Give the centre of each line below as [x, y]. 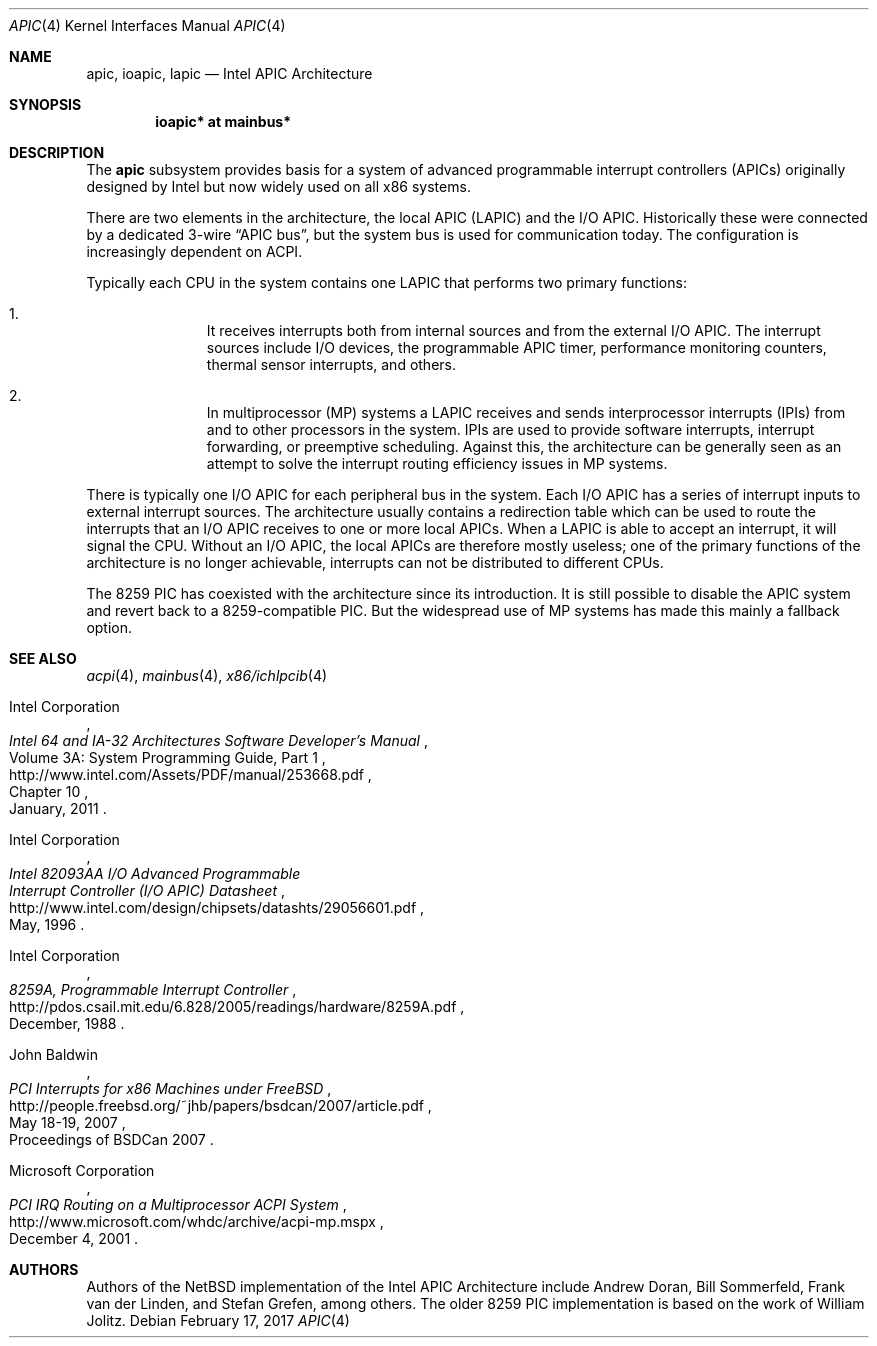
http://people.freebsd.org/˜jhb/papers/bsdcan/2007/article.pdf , [220, 1105]
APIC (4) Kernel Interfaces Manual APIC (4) [147, 25]
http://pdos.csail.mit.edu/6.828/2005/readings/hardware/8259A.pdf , [237, 1006]
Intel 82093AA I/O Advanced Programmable [155, 873]
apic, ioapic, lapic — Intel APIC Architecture [229, 73]
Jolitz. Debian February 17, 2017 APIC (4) [218, 1320]
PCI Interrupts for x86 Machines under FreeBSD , [170, 1088]
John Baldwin [53, 1054]
